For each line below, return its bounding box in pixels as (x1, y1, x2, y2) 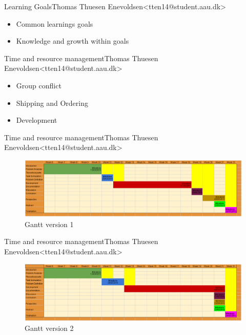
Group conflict (16, 80, 61, 90)
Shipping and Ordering (16, 97, 88, 108)
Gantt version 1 (25, 218, 74, 229)
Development (16, 115, 57, 125)
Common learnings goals (16, 18, 93, 29)
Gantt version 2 (25, 323, 74, 333)
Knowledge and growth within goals (16, 35, 129, 46)
